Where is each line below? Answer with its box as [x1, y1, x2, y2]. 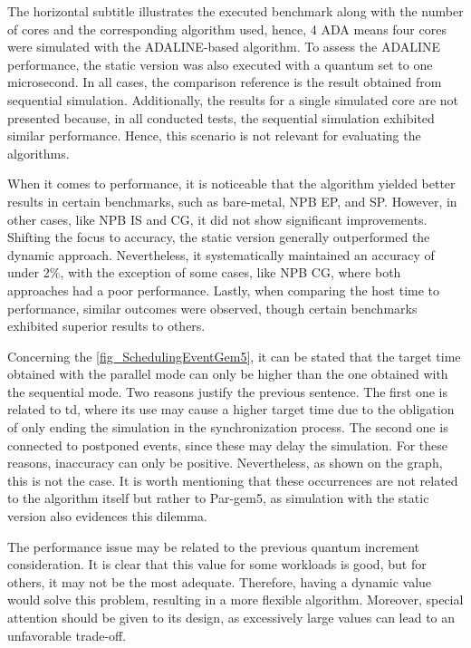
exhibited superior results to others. [7, 316, 206, 335]
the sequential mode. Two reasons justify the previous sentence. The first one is [7, 382, 448, 401]
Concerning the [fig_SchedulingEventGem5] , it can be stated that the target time [7, 346, 461, 365]
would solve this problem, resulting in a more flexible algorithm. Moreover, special [7, 590, 464, 609]
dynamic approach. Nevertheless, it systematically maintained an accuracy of [7, 245, 435, 264]
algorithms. [7, 143, 70, 162]
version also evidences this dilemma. [7, 507, 207, 526]
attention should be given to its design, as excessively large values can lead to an [7, 608, 456, 626]
